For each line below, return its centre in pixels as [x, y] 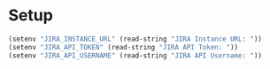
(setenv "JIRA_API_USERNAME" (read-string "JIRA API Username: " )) [135, 55]
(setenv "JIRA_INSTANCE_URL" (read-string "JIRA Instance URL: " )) [135, 39]
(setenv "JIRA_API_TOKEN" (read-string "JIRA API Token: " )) [123, 47]
